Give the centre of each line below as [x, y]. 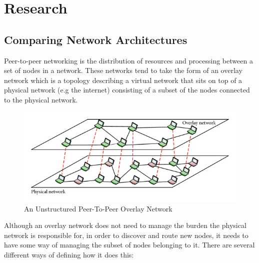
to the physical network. [41, 99]
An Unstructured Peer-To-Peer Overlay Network [98, 208]
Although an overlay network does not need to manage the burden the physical [125, 225]
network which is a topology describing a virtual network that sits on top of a [123, 80]
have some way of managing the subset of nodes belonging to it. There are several [129, 245]
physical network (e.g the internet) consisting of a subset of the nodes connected [127, 90]
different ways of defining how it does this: [69, 254]
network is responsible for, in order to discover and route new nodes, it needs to [126, 235]
